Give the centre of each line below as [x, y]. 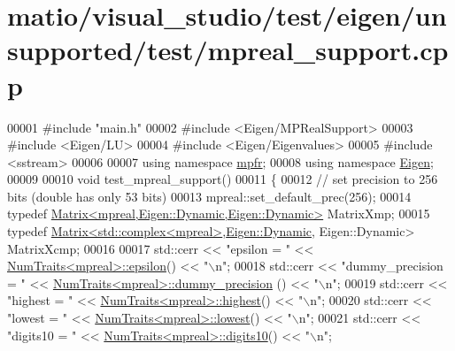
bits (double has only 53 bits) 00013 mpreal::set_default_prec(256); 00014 [209, 196]
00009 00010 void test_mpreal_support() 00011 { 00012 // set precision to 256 [223, 179]
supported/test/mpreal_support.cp [228, 50]
